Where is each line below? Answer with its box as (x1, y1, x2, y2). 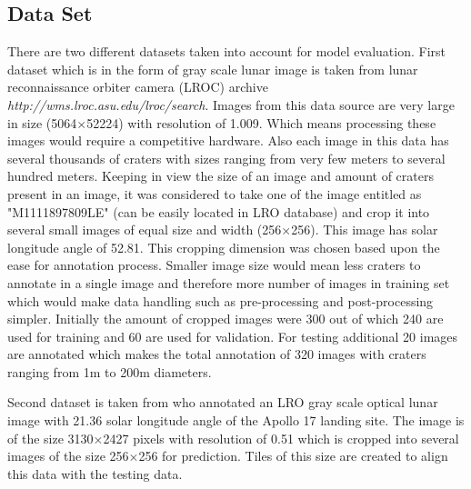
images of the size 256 (7, 446, 129, 465)
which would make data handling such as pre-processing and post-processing (7, 291, 434, 310)
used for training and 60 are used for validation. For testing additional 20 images (7, 326, 458, 345)
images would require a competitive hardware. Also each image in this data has (7, 131, 449, 150)
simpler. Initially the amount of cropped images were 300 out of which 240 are (7, 309, 444, 328)
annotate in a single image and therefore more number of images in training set (7, 273, 450, 292)
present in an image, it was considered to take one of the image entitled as (7, 184, 422, 203)
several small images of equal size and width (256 (7, 220, 282, 239)
